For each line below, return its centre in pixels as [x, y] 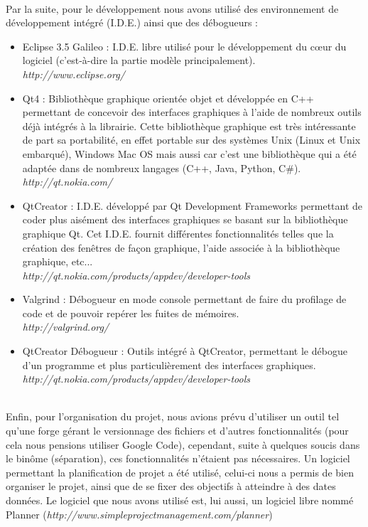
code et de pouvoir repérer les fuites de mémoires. [131, 313]
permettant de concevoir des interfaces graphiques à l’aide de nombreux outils [192, 112]
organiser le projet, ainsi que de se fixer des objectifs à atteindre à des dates [171, 486]
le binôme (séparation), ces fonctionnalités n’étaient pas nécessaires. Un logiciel [178, 458]
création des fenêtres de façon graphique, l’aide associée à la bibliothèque [181, 247]
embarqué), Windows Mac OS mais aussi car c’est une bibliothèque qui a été [189, 153]
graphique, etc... [58, 261]
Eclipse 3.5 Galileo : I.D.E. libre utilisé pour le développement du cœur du [184, 46]
